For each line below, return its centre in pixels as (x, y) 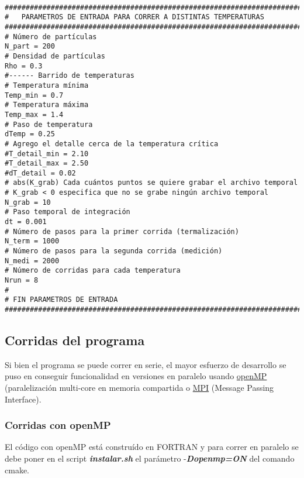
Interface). (23, 399)
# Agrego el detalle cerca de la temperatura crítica (112, 144)
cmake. (17, 470)
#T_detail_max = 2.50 (47, 164)
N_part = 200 (30, 47)
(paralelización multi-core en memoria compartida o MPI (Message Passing (139, 388)
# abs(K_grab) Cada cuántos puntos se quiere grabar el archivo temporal (151, 183)
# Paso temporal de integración (68, 212)
